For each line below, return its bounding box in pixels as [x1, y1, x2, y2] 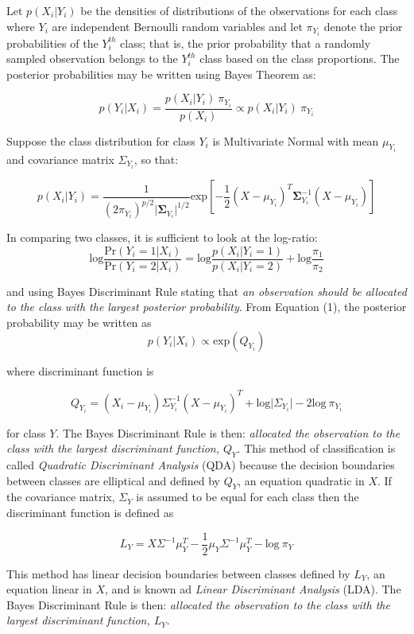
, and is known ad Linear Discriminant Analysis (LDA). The [105, 581, 401, 597]
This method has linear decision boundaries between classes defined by [6, 565, 350, 581]
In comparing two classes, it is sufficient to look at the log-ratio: [6, 229, 318, 246]
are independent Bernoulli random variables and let [52, 18, 303, 34]
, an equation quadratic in [238, 472, 365, 488]
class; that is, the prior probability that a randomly [120, 34, 371, 51]
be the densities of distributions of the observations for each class [80, 2, 398, 18]
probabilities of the [6, 34, 99, 51]
